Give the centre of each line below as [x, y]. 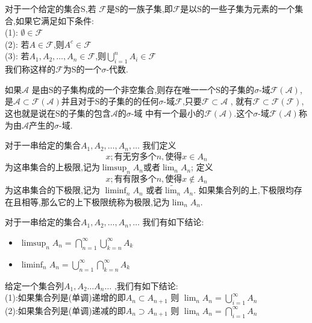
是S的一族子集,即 [140, 8]
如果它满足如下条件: [55, 20]
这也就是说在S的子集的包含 [58, 113]
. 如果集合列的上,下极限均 [244, 190]
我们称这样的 [30, 69]
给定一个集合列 [34, 285]
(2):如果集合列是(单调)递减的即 [65, 310]
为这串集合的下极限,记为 [52, 190]
